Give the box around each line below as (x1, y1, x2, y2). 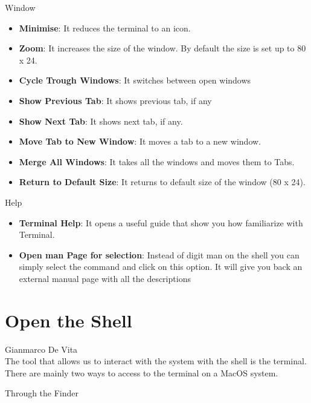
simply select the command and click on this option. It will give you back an (19, 260, 303, 273)
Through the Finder (5, 387, 79, 399)
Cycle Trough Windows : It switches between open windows (19, 74, 251, 87)
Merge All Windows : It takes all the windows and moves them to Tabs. (19, 155, 295, 168)
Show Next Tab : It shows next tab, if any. (19, 114, 183, 127)
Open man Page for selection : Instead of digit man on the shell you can (19, 248, 300, 261)
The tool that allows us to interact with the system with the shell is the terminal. (5, 355, 307, 367)
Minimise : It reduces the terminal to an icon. (19, 21, 191, 34)
